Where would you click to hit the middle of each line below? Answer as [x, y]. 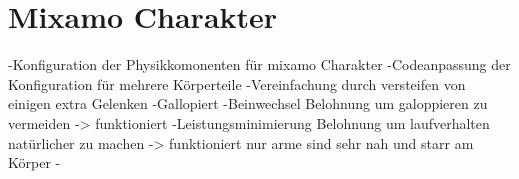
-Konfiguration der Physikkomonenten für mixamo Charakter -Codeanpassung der [259, 64]
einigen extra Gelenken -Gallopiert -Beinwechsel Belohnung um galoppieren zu [248, 103]
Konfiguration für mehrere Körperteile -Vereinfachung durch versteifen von [237, 83]
